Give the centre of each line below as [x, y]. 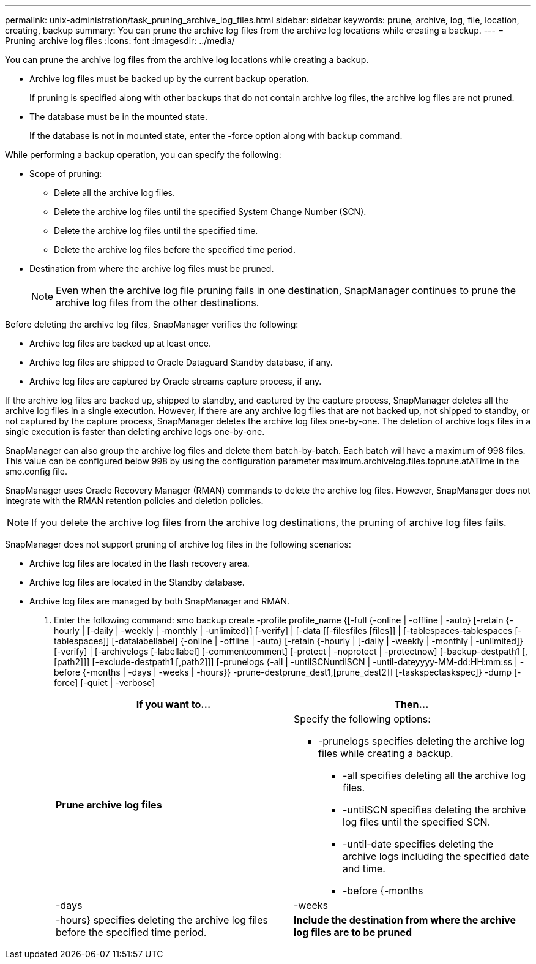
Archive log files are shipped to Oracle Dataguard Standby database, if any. [181, 362]
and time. [364, 868]
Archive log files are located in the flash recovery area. [140, 563]
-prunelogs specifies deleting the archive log [422, 741]
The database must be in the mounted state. [118, 117]
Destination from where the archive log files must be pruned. [152, 269]
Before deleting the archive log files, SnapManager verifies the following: [152, 324]
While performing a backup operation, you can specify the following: [143, 155]
